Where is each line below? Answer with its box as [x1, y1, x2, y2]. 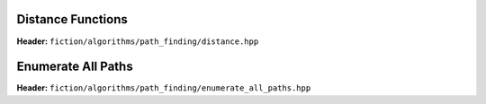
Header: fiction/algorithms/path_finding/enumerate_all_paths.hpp [16, 82, 311, 93]
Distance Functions [16, 12, 128, 27]
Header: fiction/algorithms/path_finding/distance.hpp [16, 36, 259, 47]
